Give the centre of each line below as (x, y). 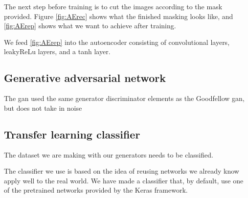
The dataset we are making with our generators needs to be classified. (109, 154)
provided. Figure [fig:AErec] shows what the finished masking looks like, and (119, 16)
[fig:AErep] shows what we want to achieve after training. (90, 26)
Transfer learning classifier (72, 134)
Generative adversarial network (85, 78)
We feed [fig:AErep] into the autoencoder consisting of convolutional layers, (117, 42)
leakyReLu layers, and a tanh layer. (57, 51)
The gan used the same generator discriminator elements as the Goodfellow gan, (124, 98)
